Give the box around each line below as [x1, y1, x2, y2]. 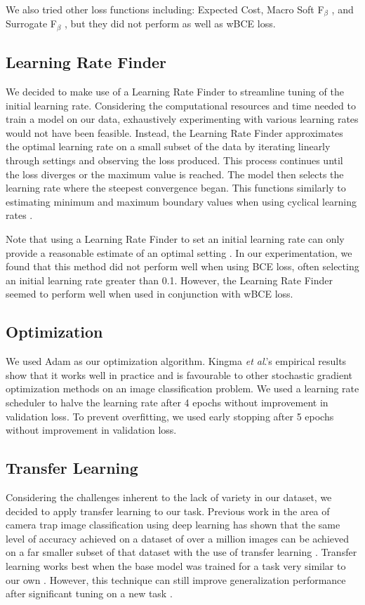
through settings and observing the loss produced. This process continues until [6, 153, 343, 168]
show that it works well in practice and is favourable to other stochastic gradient [6, 367, 353, 382]
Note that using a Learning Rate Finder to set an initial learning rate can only [6, 232, 345, 246]
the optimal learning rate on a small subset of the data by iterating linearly [6, 139, 331, 154]
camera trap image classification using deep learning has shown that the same [6, 517, 340, 532]
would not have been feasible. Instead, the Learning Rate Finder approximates [6, 125, 343, 140]
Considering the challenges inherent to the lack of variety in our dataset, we [6, 489, 332, 504]
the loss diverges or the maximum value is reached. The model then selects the [6, 166, 344, 181]
